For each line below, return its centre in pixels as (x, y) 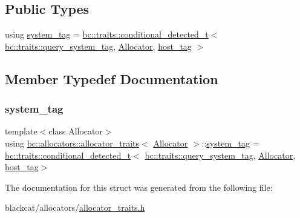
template (21, 131)
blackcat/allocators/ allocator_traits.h (75, 207)
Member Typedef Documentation (112, 78)
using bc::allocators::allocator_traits (72, 143)
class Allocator (76, 131)
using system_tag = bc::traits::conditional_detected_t (107, 34)
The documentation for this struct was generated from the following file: (139, 187)
